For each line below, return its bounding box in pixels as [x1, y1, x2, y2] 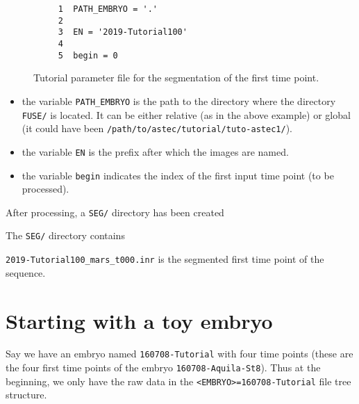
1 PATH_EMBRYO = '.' [58, 4, 158, 14]
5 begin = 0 [58, 50, 118, 60]
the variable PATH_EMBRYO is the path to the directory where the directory [22, 93, 336, 108]
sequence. [6, 265, 46, 280]
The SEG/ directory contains [6, 228, 125, 243]
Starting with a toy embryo [6, 306, 273, 334]
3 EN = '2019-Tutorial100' [58, 27, 187, 38]
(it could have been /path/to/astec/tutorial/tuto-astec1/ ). [22, 121, 292, 136]
